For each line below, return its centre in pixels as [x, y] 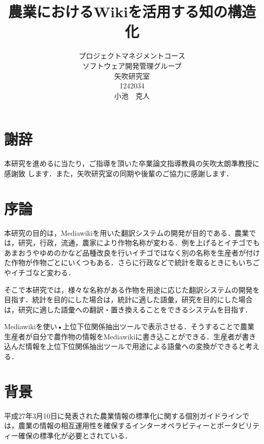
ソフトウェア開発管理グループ [132, 65]
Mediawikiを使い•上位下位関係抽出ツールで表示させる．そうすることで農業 [129, 326]
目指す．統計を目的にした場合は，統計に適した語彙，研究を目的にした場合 [128, 299]
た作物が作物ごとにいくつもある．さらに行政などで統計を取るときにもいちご [132, 262]
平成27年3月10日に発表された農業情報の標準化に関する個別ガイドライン [123, 415]
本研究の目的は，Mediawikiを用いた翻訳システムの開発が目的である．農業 [127, 232]
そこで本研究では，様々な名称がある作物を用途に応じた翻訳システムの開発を [132, 289]
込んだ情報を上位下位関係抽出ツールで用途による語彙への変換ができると [125, 346]
